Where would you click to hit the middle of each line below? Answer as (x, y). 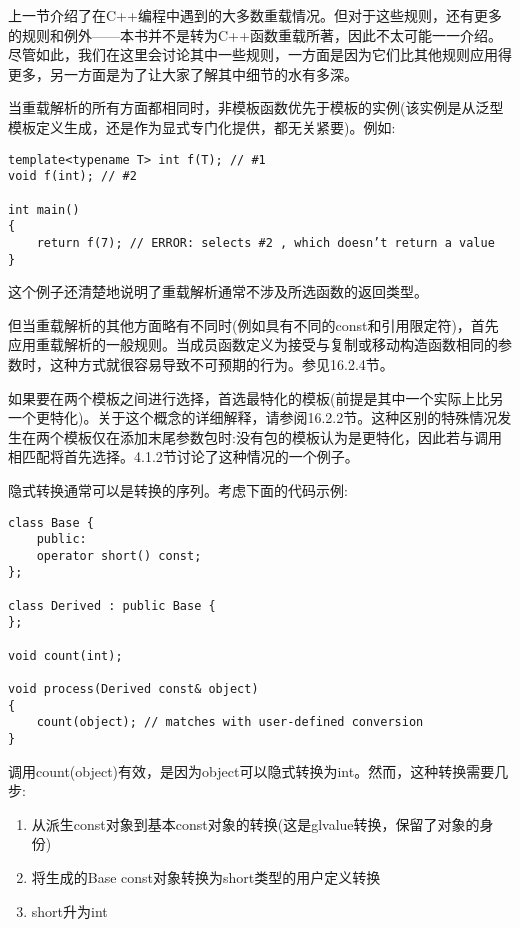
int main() (44, 209)
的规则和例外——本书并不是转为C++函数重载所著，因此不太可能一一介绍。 (255, 34)
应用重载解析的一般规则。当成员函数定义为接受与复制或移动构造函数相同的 (253, 344)
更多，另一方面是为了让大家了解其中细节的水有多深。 (183, 73)
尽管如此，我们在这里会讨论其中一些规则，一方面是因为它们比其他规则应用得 (260, 54)
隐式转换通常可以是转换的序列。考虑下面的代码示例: (178, 489)
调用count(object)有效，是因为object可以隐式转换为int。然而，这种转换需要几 (258, 770)
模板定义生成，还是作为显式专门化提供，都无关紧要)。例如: (202, 126)
